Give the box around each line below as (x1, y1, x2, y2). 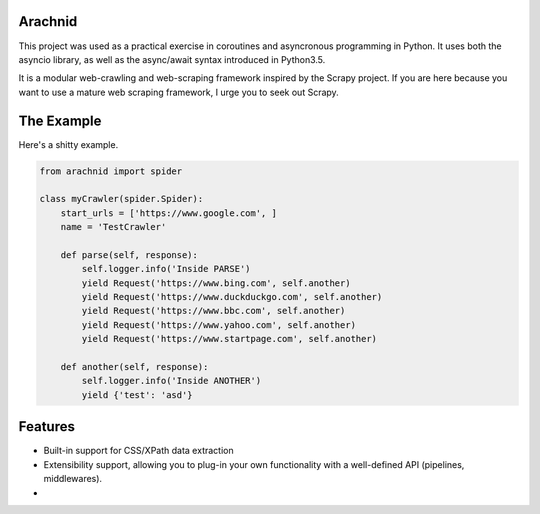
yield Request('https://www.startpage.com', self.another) (81, 333, 378, 345)
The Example (18, 112, 102, 129)
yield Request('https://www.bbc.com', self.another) (81, 305, 346, 317)
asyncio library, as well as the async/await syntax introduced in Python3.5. (18, 53, 326, 65)
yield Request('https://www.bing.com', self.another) (81, 277, 351, 289)
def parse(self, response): (60, 249, 199, 260)
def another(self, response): (60, 361, 209, 373)
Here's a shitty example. (18, 138, 119, 150)
